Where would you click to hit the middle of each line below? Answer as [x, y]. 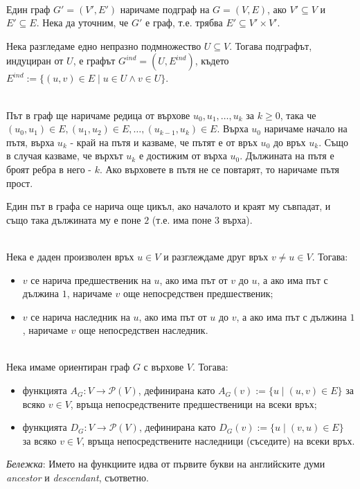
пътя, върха [30, 142]
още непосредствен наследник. [144, 330]
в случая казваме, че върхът [65, 155]
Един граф [28, 9]
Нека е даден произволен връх [70, 256]
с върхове [164, 367]
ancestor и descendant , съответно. [78, 478]
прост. [20, 183]
